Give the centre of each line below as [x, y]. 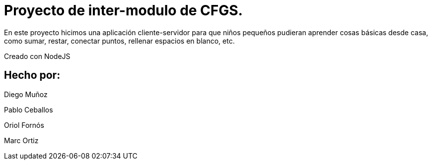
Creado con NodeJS [37, 56]
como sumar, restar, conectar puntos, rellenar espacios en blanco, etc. [119, 41]
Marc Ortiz [21, 140]
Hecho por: [32, 75]
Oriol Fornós [24, 125]
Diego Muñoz [26, 94]
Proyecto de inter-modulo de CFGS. [123, 10]
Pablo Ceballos [29, 109]
